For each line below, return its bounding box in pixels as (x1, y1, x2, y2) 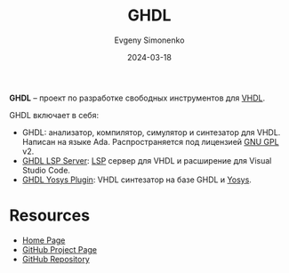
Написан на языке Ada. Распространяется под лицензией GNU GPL (21, 136, 279, 147)
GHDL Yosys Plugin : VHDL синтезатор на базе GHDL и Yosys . (21, 174, 252, 185)
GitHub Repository (21, 253, 91, 264)
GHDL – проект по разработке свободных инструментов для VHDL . (9, 92, 266, 103)
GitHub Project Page (21, 244, 98, 254)
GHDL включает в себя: (9, 109, 100, 120)
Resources (9, 205, 91, 226)
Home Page (21, 235, 66, 245)
